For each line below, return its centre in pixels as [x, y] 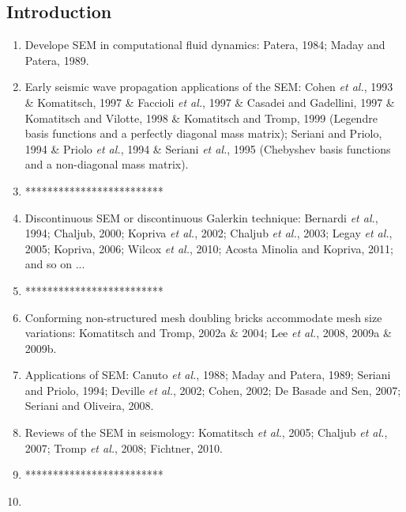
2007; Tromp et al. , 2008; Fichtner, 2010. [124, 448]
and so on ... [55, 264]
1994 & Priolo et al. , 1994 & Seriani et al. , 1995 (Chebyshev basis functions [208, 148]
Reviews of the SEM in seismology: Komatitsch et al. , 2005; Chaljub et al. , [206, 432]
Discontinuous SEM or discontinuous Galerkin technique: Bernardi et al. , [201, 217]
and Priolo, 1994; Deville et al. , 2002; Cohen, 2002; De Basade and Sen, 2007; [213, 390]
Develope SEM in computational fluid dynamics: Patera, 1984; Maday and [205, 45]
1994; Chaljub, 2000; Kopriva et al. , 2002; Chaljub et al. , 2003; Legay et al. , [209, 233]
